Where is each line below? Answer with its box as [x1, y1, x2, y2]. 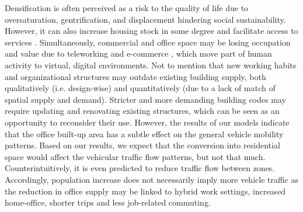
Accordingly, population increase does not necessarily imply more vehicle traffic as [5, 173, 299, 185]
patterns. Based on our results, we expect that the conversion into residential [5, 139, 280, 151]
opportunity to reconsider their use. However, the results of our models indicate [5, 116, 290, 128]
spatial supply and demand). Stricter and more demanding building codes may [5, 93, 286, 105]
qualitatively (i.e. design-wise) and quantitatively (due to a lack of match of [5, 82, 276, 94]
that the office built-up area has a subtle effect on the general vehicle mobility [5, 127, 284, 140]
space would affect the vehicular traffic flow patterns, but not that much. [5, 150, 266, 162]
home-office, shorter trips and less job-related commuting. [5, 196, 211, 208]
